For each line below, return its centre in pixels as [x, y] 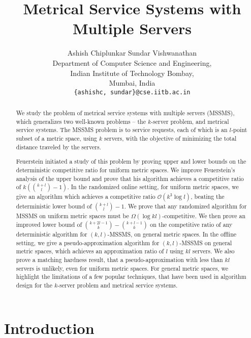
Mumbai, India [132, 83]
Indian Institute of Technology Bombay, [132, 73]
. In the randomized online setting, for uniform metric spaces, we [153, 187]
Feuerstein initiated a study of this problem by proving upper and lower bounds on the [131, 161]
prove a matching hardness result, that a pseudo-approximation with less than [119, 260]
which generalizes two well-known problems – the [81, 121]
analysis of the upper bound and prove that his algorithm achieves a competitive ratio [130, 178]
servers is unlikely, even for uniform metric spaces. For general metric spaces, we [122, 268]
